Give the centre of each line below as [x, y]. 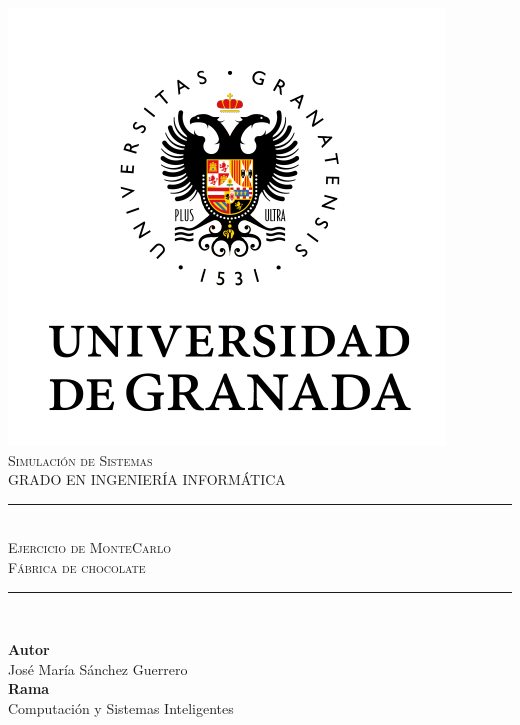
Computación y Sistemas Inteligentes [121, 707]
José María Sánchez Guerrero [98, 668]
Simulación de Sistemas [80, 459]
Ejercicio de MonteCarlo [89, 547]
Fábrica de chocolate [77, 566]
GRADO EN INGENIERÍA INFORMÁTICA [147, 479]
